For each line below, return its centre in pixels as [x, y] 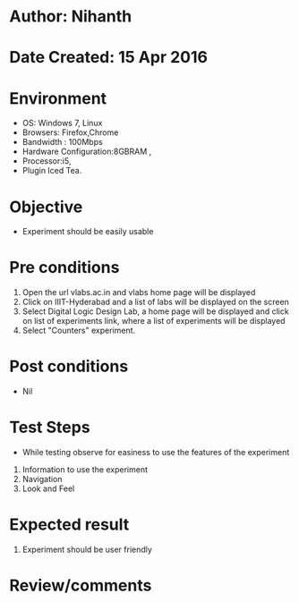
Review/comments [81, 585]
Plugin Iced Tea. [52, 171]
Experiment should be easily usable [88, 232]
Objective [46, 207]
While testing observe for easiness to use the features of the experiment [156, 453]
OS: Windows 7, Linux [62, 123]
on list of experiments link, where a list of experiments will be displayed [154, 321]
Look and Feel [48, 488]
